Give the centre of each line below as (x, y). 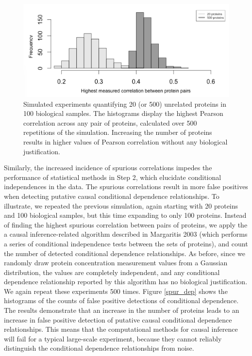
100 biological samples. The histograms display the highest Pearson (123, 113)
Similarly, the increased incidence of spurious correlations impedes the (108, 168)
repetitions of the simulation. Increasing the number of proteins (118, 132)
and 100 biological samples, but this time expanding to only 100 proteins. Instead (125, 215)
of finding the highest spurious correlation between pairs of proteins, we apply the (126, 224)
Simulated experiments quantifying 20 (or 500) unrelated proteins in (125, 104)
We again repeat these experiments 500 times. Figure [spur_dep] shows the (116, 291)
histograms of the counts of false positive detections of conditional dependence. (121, 300)
